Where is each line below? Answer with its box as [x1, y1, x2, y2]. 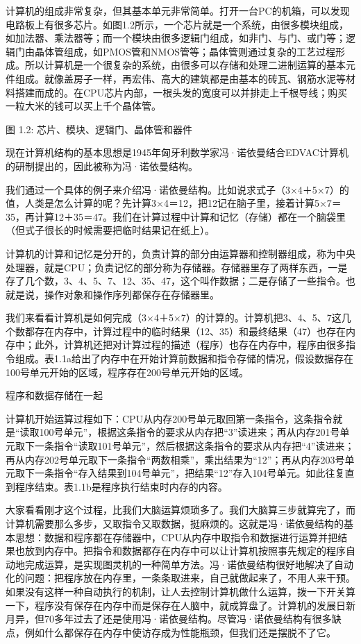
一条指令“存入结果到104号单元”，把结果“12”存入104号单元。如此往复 [34, 466, 345, 480]
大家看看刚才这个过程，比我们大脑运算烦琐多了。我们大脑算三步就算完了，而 [6, 502, 355, 517]
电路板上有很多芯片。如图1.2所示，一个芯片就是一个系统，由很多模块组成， [6, 17, 349, 31]
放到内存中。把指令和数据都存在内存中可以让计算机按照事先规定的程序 [24, 543, 346, 558]
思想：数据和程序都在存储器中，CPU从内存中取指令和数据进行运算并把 [15, 529, 338, 544]
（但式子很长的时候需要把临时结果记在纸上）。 [6, 223, 215, 237]
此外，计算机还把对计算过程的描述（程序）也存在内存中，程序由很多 [34, 337, 346, 352]
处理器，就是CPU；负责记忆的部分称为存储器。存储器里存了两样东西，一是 [6, 260, 348, 274]
